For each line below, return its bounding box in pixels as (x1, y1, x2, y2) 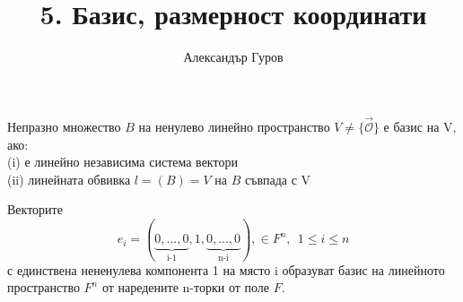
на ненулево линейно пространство (138, 116, 330, 135)
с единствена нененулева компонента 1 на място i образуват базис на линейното (7, 260, 445, 279)
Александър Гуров (183, 47, 284, 66)
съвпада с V (244, 169, 311, 188)
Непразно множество (7, 116, 121, 135)
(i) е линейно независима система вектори (7, 152, 238, 171)
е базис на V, (383, 116, 457, 135)
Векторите (7, 200, 63, 219)
